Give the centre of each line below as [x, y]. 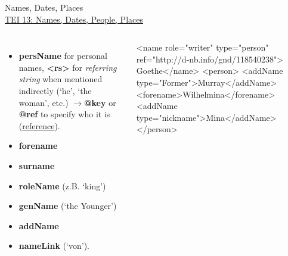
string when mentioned [61, 79]
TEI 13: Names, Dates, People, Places [74, 19]
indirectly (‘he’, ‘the [55, 90]
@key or [100, 102]
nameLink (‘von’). [54, 246]
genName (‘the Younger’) [68, 206]
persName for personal [63, 56]
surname [37, 165]
